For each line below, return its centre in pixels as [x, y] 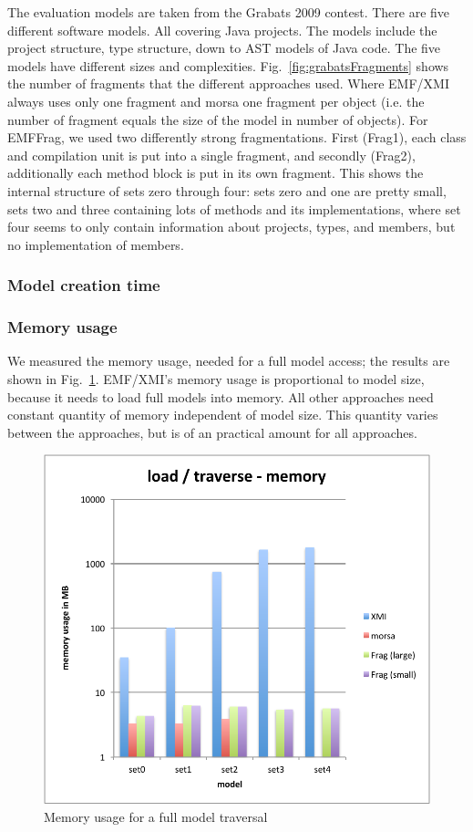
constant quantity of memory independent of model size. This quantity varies [223, 415]
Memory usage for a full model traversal [156, 817]
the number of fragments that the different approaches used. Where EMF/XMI [228, 83]
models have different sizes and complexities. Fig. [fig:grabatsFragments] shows [228, 65]
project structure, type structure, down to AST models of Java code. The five [224, 48]
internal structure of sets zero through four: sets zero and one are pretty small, [227, 190]
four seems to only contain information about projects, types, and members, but [231, 227]
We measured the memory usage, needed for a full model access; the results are [229, 361]
